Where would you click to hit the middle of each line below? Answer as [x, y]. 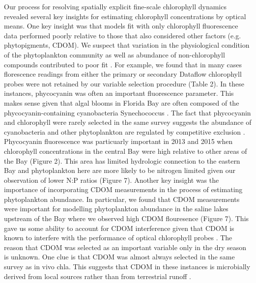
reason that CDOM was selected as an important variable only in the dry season [125, 247]
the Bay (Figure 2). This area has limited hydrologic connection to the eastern [122, 160]
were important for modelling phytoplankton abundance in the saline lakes [116, 209]
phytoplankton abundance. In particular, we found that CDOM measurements [122, 199]
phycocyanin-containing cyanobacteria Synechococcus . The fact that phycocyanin [128, 112]
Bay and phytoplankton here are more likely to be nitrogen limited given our [120, 170]
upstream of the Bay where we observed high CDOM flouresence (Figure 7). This [127, 218]
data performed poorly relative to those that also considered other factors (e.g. [123, 35]
